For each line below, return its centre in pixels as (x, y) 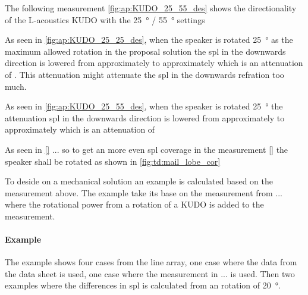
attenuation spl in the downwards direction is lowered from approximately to (145, 117)
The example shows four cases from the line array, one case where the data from (151, 262)
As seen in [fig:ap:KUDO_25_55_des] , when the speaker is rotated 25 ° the (144, 106)
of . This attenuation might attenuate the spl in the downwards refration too (144, 74)
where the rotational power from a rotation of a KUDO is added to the (134, 204)
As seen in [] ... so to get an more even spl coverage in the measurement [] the (147, 149)
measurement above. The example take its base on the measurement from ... (144, 192)
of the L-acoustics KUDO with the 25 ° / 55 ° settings (105, 19)
